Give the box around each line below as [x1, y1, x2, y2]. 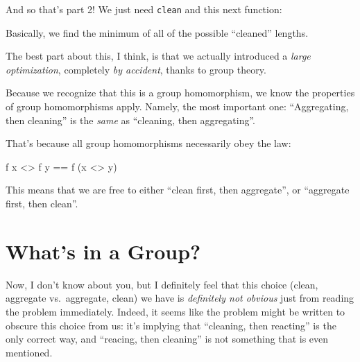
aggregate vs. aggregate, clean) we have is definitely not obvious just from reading [6, 291, 354, 305]
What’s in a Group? [6, 236, 201, 265]
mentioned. [6, 345, 53, 359]
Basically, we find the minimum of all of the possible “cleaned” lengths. [6, 25, 309, 40]
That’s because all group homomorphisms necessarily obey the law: [6, 136, 291, 150]
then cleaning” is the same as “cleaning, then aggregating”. [6, 112, 255, 127]
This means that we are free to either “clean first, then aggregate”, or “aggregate [6, 182, 350, 197]
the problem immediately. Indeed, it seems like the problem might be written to [6, 304, 345, 318]
